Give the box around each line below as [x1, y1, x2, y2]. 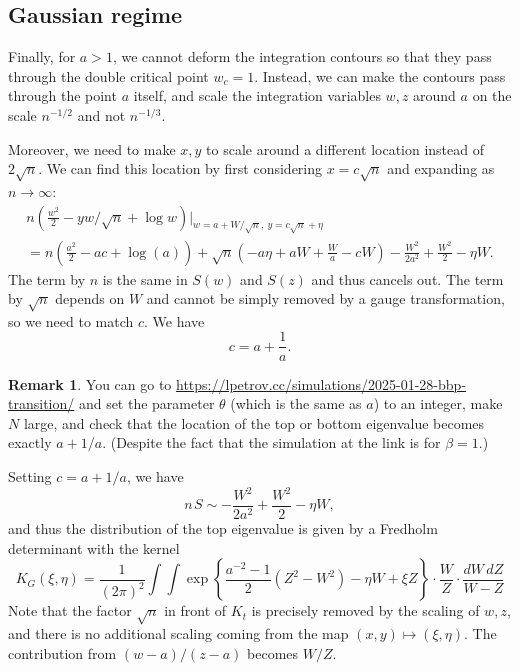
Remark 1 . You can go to [8, 373, 172, 394]
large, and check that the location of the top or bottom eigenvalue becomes [23, 412, 485, 433]
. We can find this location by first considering [38, 158, 323, 179]
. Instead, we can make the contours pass [254, 65, 506, 86]
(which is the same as [230, 393, 362, 414]
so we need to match [8, 310, 134, 331]
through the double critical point [8, 65, 209, 86]
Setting [8, 465, 52, 486]
